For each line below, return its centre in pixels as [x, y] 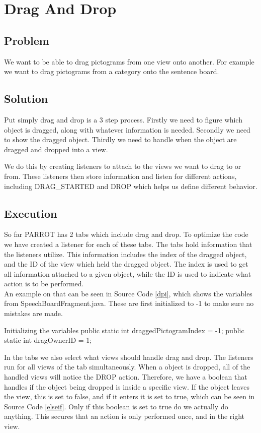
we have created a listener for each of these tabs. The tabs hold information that [128, 244]
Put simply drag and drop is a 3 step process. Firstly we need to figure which [123, 119]
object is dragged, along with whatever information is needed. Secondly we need [127, 129]
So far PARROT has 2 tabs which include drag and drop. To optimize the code [126, 234]
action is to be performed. [44, 284]
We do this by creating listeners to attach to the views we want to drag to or [123, 166]
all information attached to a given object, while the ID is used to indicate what [128, 273]
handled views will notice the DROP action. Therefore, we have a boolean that [126, 377]
